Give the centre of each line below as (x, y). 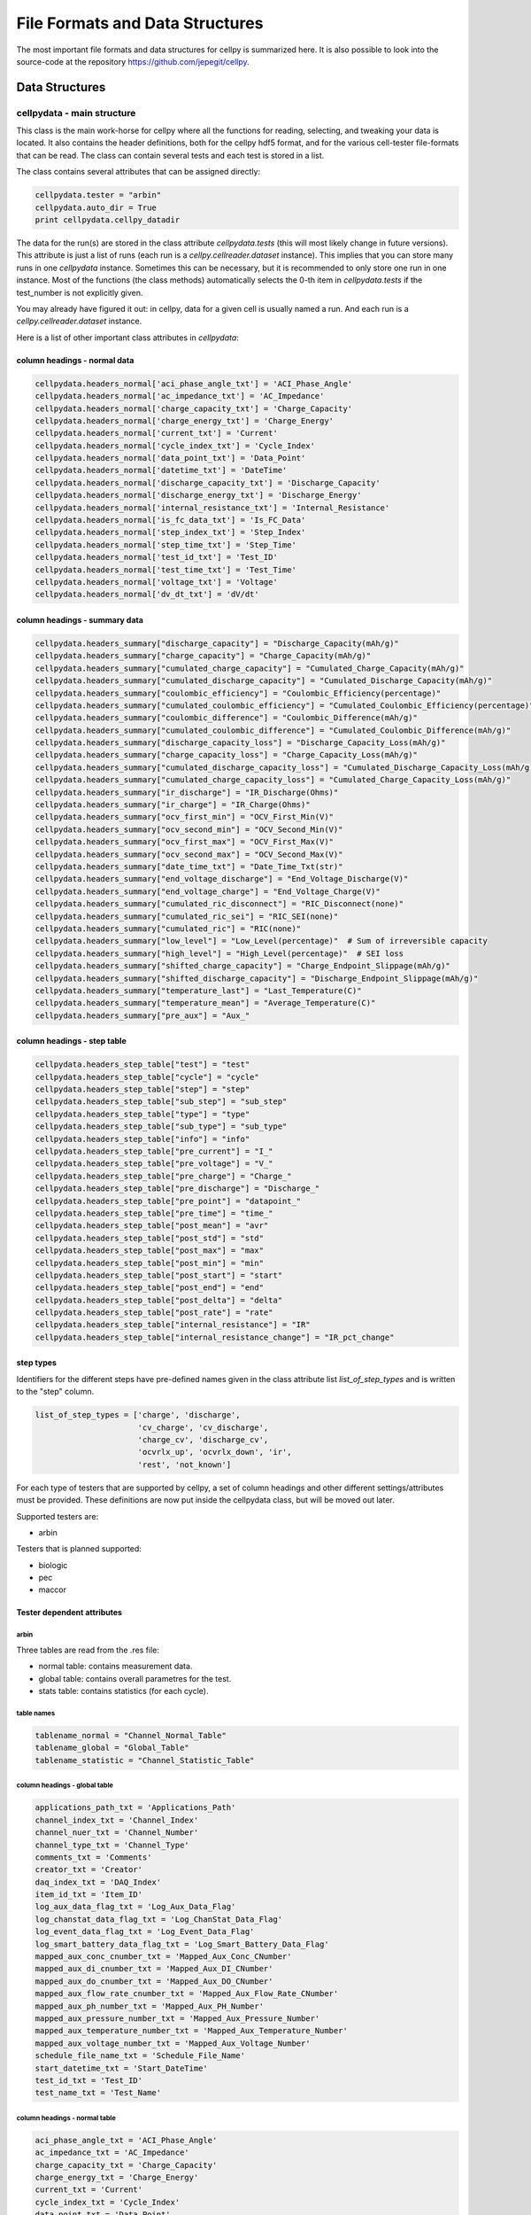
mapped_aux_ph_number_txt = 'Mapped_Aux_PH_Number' (150, 2006)
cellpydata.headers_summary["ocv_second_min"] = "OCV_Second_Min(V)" (189, 829)
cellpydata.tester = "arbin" (98, 195)
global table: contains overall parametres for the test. (135, 1678)
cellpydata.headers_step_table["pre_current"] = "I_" (154, 1151)
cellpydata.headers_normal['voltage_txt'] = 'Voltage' (156, 582)
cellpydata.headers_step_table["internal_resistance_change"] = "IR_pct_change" (215, 1337)
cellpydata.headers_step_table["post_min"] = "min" (150, 1263)
